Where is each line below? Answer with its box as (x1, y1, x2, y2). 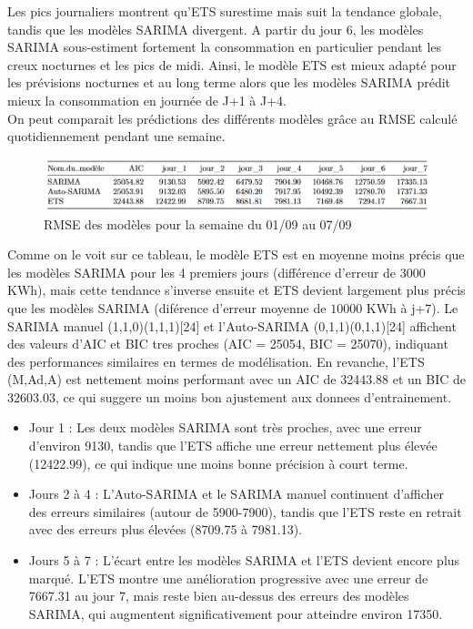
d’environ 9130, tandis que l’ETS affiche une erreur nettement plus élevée (28, 436, 438, 455)
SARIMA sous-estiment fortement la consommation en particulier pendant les (7, 37, 442, 56)
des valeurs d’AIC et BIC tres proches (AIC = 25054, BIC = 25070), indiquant (7, 334, 448, 353)
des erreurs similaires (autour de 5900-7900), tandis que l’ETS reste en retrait (28, 502, 462, 521)
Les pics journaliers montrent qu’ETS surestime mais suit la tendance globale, (7, 2, 442, 20)
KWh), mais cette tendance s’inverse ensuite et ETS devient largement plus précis (7, 280, 466, 299)
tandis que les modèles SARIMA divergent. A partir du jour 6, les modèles (7, 19, 424, 38)
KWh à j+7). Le (366, 298, 458, 317)
